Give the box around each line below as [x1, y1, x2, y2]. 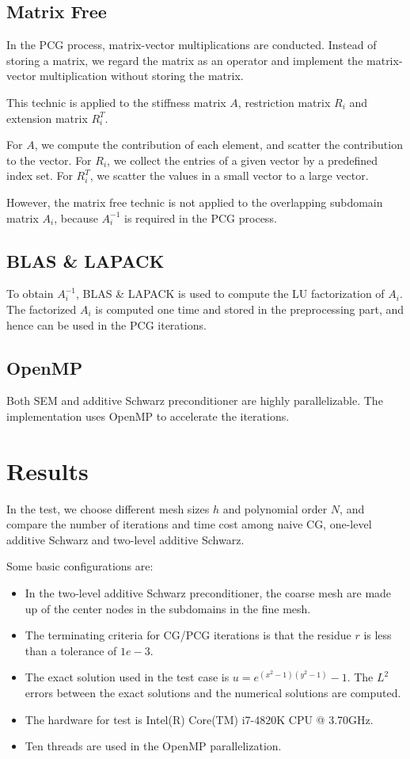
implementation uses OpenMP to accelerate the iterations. [6, 407, 290, 424]
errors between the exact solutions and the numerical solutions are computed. [25, 684, 401, 700]
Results [6, 454, 89, 486]
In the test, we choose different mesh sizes [6, 500, 210, 517]
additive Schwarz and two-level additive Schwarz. [6, 531, 245, 547]
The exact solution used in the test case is [25, 669, 230, 685]
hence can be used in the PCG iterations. [6, 316, 207, 333]
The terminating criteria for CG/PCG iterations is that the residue [25, 627, 351, 643]
